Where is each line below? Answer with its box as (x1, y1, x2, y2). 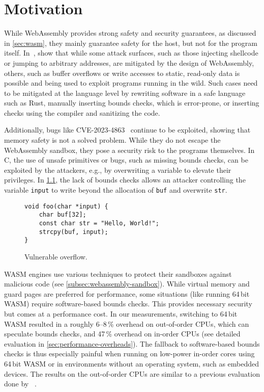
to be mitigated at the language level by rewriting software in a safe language (4, 87, 246, 98)
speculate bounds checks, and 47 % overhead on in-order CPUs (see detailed (4, 328, 241, 339)
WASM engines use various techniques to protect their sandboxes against (4, 268, 232, 279)
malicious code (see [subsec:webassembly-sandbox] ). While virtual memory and (4, 278, 250, 289)
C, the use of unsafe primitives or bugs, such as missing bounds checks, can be (4, 154, 248, 165)
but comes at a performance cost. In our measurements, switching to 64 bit (4, 308, 238, 319)
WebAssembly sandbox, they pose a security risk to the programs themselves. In (4, 144, 255, 155)
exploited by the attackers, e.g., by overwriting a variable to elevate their (4, 164, 231, 175)
